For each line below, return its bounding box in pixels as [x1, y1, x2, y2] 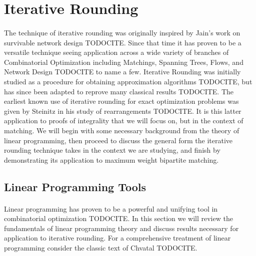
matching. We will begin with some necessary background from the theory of [4, 125, 239, 135]
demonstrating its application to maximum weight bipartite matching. [4, 154, 219, 165]
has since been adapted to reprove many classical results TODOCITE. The [4, 86, 234, 96]
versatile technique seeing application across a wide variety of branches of [4, 47, 229, 57]
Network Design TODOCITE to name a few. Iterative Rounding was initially [4, 66, 241, 77]
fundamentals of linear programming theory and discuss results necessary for [4, 223, 239, 233]
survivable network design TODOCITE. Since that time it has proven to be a [4, 37, 241, 47]
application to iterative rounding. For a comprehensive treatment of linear [4, 233, 231, 243]
